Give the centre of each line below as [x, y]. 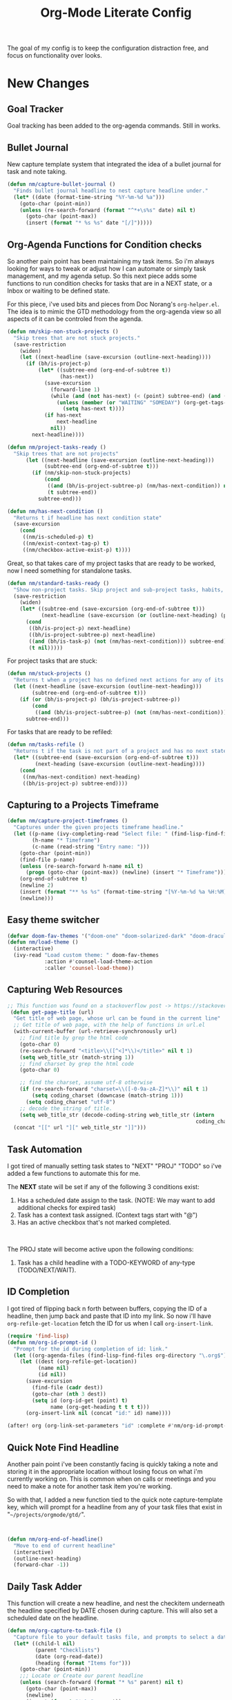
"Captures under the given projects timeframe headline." [99, 827]
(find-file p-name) [48, 860]
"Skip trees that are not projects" [66, 453]
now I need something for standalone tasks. [70, 571]
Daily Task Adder [45, 1587]
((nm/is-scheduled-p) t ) [58, 537]
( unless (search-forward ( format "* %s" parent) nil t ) [102, 1683]
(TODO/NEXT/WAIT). [47, 1270]
